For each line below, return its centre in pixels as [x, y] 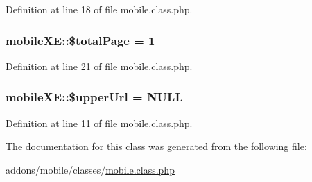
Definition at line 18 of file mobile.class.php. [99, 9]
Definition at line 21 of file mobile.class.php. [99, 66]
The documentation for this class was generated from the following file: [156, 146]
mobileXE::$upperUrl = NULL [94, 97]
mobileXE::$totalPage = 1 [80, 40]
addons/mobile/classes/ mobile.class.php [90, 169]
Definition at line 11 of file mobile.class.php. [99, 123]
